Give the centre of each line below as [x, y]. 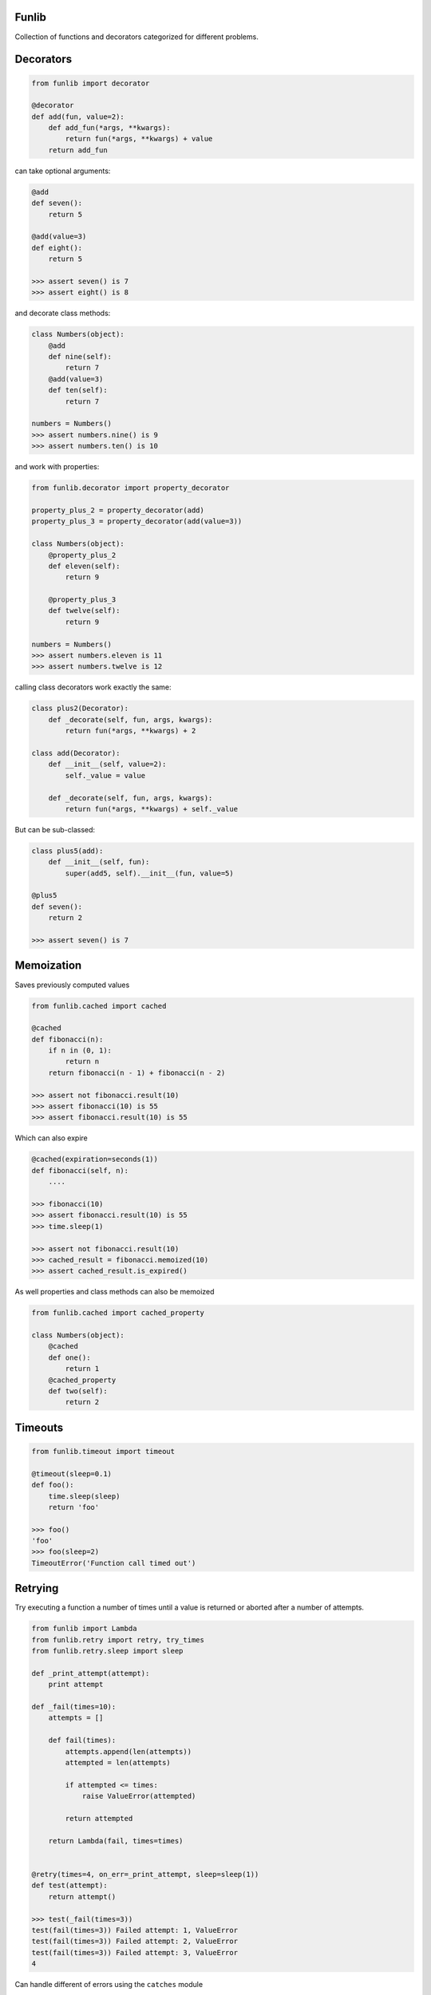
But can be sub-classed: [55, 829]
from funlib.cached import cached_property [118, 1313]
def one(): [69, 1357]
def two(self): [78, 1391]
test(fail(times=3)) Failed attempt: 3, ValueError [135, 1952]
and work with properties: [57, 467]
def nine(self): [80, 357]
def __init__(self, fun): [99, 862]
